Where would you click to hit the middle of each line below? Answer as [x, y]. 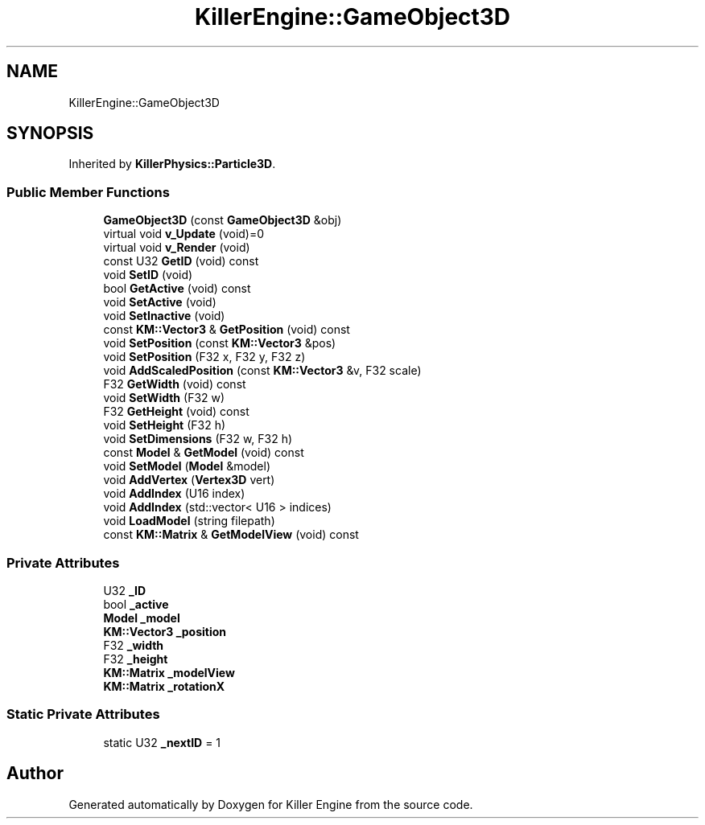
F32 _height [136, 659]
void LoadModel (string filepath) [189, 521]
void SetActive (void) [160, 302]
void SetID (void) [148, 275]
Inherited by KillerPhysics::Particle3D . [172, 164]
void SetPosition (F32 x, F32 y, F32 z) [204, 357]
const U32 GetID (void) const [181, 261]
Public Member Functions [88, 192]
